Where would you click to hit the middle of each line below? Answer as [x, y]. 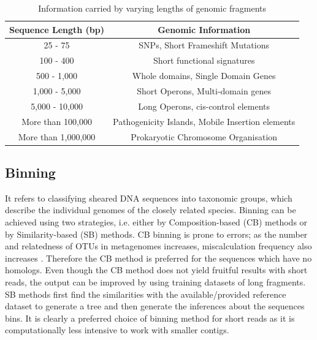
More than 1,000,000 [57, 136]
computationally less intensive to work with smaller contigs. [117, 330]
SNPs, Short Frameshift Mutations [204, 45]
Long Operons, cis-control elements [204, 106]
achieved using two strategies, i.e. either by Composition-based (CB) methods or [156, 221]
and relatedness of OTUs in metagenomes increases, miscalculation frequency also [158, 246]
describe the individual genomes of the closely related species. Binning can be [151, 210]
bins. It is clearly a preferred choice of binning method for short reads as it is [150, 318]
